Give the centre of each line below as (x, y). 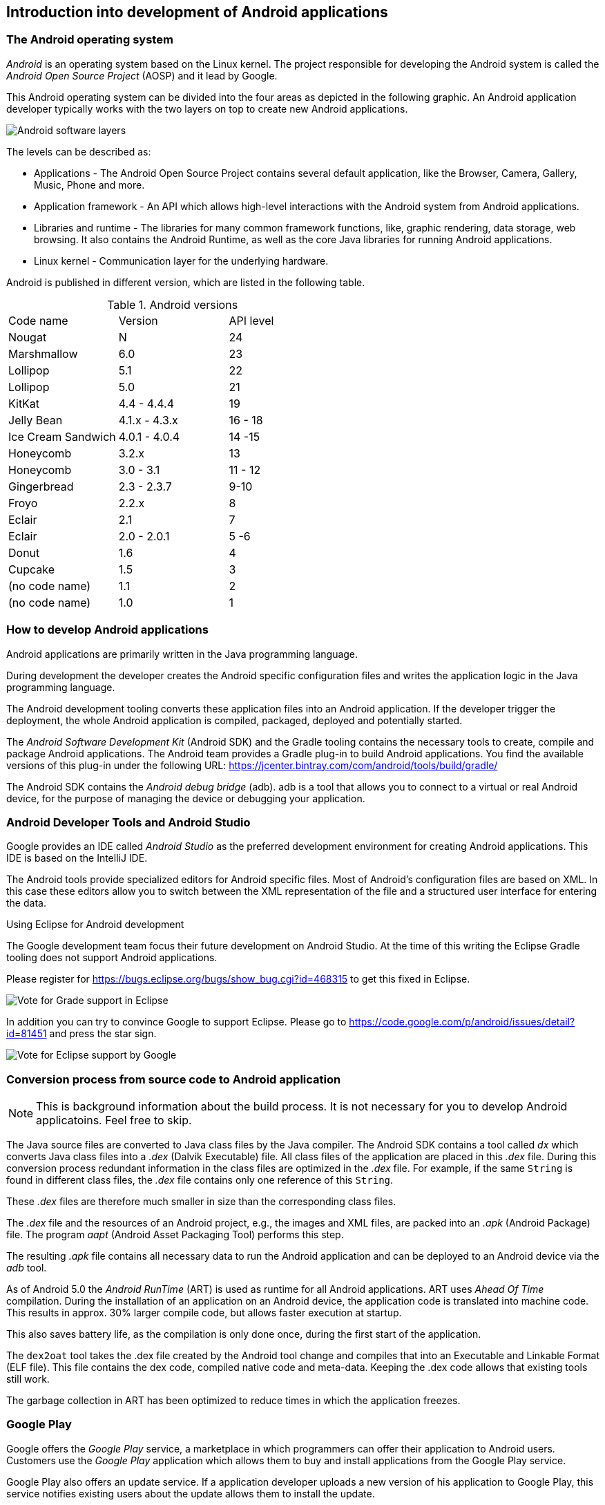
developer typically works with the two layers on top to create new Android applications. (207, 108)
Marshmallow (43, 353)
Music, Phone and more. (89, 184)
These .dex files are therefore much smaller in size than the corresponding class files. (201, 1202)
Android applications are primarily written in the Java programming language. (182, 654)
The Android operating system (90, 40)
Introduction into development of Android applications (197, 12)
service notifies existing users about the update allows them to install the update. (191, 1493)
